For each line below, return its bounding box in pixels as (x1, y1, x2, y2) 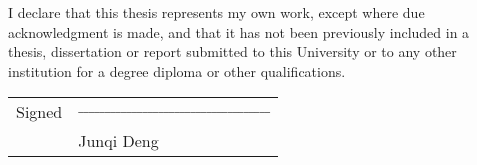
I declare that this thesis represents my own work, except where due (8, 2, 425, 22)
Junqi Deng (78, 129, 159, 153)
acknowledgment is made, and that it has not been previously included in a (8, 21, 470, 42)
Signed (16, 100, 63, 124)
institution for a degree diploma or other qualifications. (8, 60, 346, 81)
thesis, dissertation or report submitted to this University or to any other (8, 41, 457, 62)
